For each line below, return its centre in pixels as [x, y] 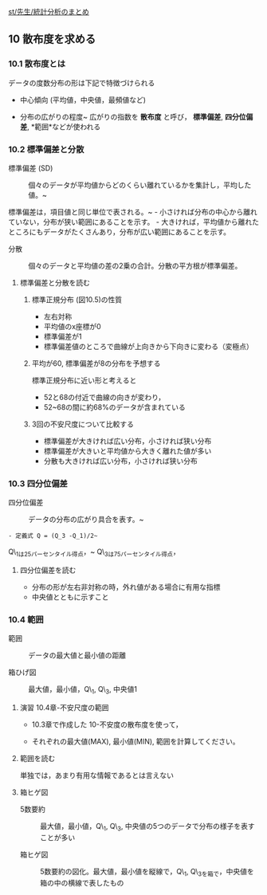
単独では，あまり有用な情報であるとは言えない [96, 775]
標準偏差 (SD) [31, 168]
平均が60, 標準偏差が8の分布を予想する [96, 363]
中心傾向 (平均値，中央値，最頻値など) [82, 100]
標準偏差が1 [63, 336]
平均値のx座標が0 [72, 326]
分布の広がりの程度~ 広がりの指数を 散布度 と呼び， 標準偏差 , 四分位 [133, 116]
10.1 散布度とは [37, 64]
